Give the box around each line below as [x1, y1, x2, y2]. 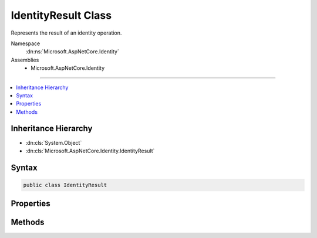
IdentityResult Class [11, 9, 112, 22]
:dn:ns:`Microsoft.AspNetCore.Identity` [25, 48, 120, 55]
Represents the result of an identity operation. [11, 29, 122, 36]
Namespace [11, 40, 41, 47]
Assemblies [11, 56, 39, 63]
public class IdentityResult [23, 182, 107, 188]
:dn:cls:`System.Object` [25, 139, 82, 146]
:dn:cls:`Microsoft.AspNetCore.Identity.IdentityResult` [25, 147, 155, 154]
